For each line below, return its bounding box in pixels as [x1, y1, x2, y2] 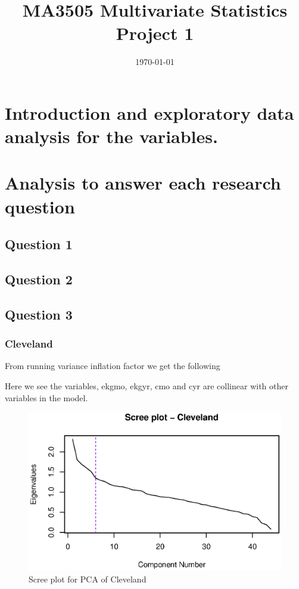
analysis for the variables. [5, 124, 218, 148]
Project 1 [116, 21, 194, 45]
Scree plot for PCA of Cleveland [29, 572, 147, 585]
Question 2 [5, 270, 73, 289]
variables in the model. [5, 391, 88, 404]
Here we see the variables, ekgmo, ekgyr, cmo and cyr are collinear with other [5, 380, 288, 392]
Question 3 [5, 305, 73, 323]
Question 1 [5, 235, 73, 253]
